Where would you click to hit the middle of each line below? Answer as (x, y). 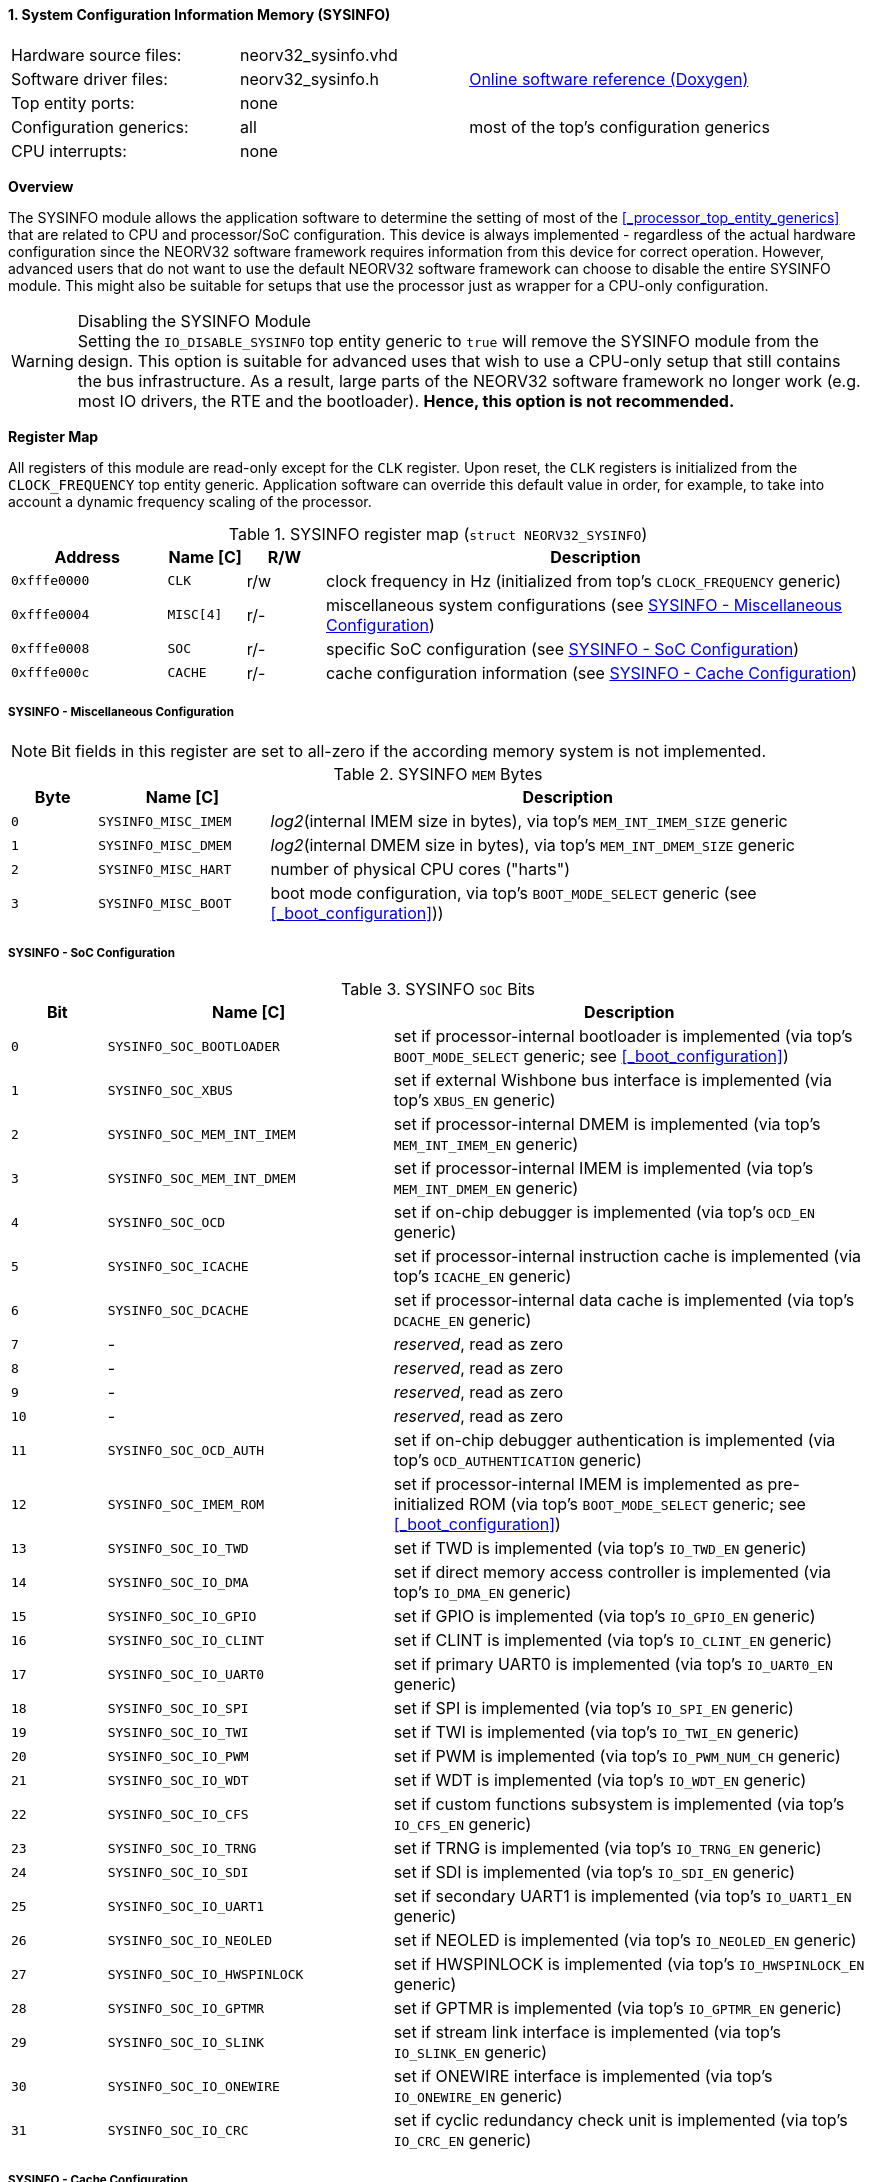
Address (87, 556)
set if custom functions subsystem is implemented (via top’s (619, 1804)
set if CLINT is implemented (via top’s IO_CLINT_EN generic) (613, 1640)
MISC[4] (195, 615)
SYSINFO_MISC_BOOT (165, 903)
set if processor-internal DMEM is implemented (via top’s (607, 1124)
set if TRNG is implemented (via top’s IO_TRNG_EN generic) (607, 1848)
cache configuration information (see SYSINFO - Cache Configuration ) (592, 672)
